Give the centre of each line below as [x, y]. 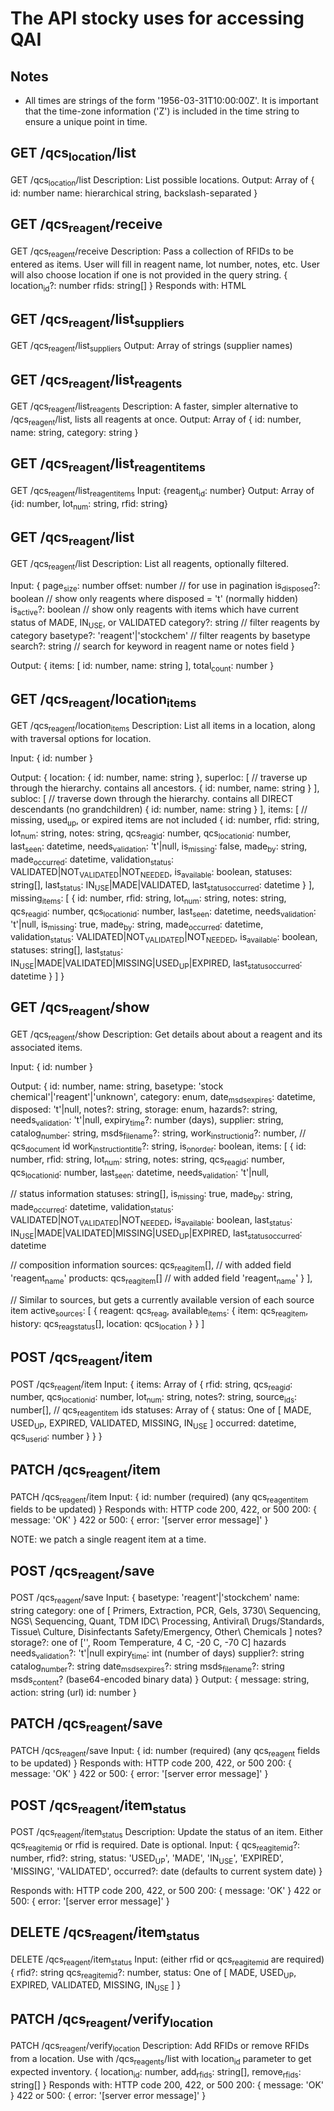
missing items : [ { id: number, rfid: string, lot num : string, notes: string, [148, 899]
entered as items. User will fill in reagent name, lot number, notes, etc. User [165, 264]
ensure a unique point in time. [86, 121]
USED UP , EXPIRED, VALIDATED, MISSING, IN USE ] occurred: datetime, [153, 1424]
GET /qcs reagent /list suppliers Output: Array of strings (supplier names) [151, 347]
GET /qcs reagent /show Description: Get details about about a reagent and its [166, 1035]
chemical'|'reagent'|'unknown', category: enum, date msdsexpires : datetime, [163, 1097]
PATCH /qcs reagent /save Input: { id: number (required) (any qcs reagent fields [165, 1751]
